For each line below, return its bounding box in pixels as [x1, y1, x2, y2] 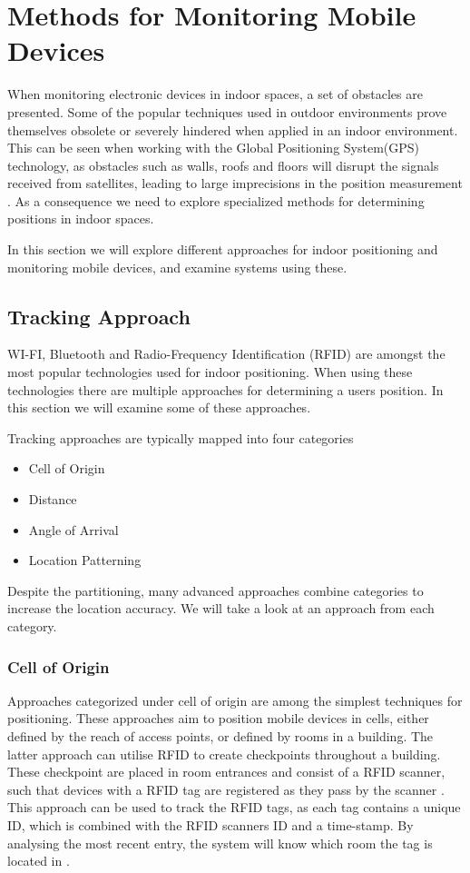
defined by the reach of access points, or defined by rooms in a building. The [7, 726, 434, 745]
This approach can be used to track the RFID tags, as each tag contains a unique [7, 798, 461, 817]
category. [7, 616, 57, 635]
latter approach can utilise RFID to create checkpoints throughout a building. [7, 744, 441, 763]
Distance [28, 490, 77, 509]
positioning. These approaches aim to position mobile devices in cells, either [7, 709, 429, 728]
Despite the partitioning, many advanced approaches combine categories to [7, 580, 424, 600]
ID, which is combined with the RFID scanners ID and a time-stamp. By [7, 815, 414, 834]
